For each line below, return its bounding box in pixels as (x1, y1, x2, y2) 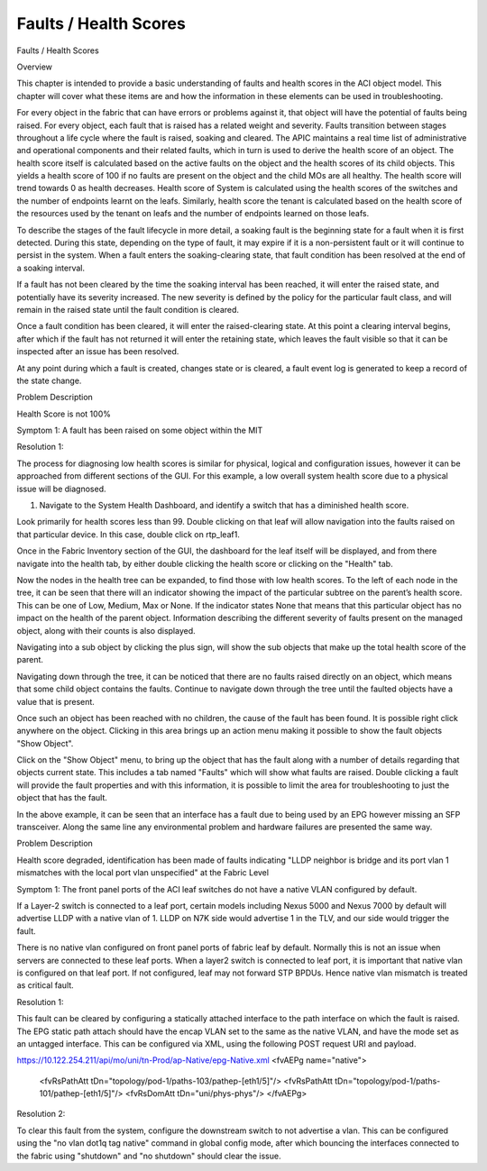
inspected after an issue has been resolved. (16, 346, 179, 357)
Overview (16, 61, 53, 72)
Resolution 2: (16, 1109, 66, 1120)
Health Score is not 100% (16, 408, 112, 419)
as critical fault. (16, 980, 74, 991)
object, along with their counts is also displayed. (16, 625, 196, 636)
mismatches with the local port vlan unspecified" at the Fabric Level (16, 867, 270, 878)
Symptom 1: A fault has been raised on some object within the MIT (16, 425, 263, 436)
